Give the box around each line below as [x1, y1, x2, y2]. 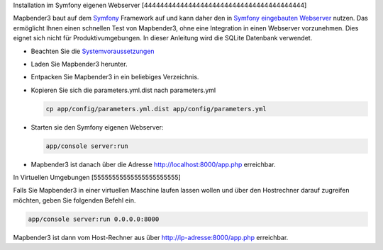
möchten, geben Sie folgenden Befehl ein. [13, 195, 136, 205]
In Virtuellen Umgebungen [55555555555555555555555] [13, 174, 181, 182]
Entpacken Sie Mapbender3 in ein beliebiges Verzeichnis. [30, 73, 199, 81]
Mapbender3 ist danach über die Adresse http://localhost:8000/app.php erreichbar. [30, 160, 276, 169]
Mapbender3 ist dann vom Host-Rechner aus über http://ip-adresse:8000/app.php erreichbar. [13, 233, 289, 242]
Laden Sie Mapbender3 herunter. [30, 59, 128, 68]
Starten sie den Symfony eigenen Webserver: [30, 123, 164, 131]
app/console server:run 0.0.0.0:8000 [28, 215, 160, 223]
